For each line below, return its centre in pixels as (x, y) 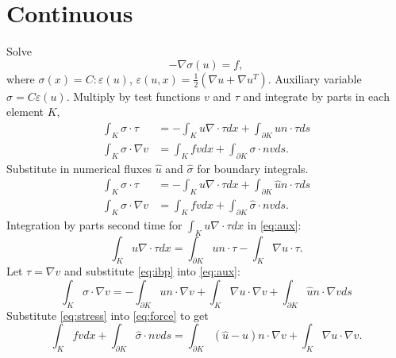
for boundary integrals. (253, 168)
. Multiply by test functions (133, 96)
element (25, 112)
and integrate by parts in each (316, 96)
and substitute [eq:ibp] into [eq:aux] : (152, 271)
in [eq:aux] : (274, 224)
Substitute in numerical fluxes (79, 168)
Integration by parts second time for (94, 224)
